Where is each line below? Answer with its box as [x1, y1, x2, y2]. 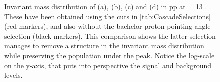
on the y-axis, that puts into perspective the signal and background [4, 60, 212, 70]
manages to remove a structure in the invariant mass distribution [4, 40, 204, 51]
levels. [4, 70, 23, 80]
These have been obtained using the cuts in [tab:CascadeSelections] [4, 11, 211, 21]
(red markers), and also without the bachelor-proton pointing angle [4, 21, 211, 31]
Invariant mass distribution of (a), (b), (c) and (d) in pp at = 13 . [4, 1, 207, 11]
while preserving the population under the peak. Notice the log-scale [4, 50, 215, 60]
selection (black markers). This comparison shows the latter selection [4, 30, 216, 41]
